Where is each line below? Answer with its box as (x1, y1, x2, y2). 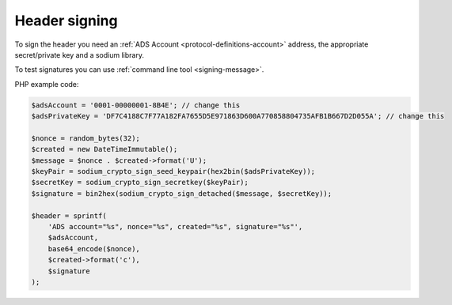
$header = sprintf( (31, 211, 107, 220)
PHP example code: (14, 79, 79, 88)
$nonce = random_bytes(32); (31, 134, 140, 142)
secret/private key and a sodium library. (14, 50, 144, 59)
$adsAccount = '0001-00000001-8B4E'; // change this (31, 100, 241, 110)
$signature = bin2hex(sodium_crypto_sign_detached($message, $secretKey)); (31, 189, 332, 198)
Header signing (14, 12, 118, 29)
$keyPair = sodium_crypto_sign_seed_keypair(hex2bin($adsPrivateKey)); (31, 167, 316, 176)
